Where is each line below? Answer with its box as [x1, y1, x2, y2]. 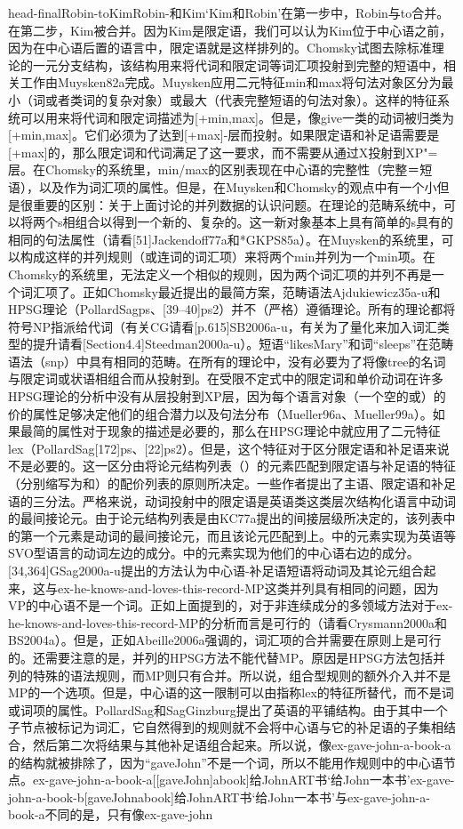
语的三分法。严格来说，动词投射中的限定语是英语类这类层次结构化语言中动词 [8, 491, 456, 510]
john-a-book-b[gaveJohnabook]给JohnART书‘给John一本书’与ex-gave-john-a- [8, 787, 430, 806]
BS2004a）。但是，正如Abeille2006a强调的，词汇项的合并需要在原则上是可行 [8, 631, 442, 649]
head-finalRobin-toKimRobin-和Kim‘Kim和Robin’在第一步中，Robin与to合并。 [8, 4, 450, 21]
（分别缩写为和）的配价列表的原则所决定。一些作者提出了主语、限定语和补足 [8, 474, 456, 493]
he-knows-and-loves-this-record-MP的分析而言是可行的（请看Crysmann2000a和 [8, 613, 448, 632]
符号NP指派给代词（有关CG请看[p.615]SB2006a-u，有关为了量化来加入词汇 [8, 317, 437, 335]
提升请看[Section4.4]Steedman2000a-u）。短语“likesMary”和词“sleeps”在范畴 [32, 334, 454, 353]
